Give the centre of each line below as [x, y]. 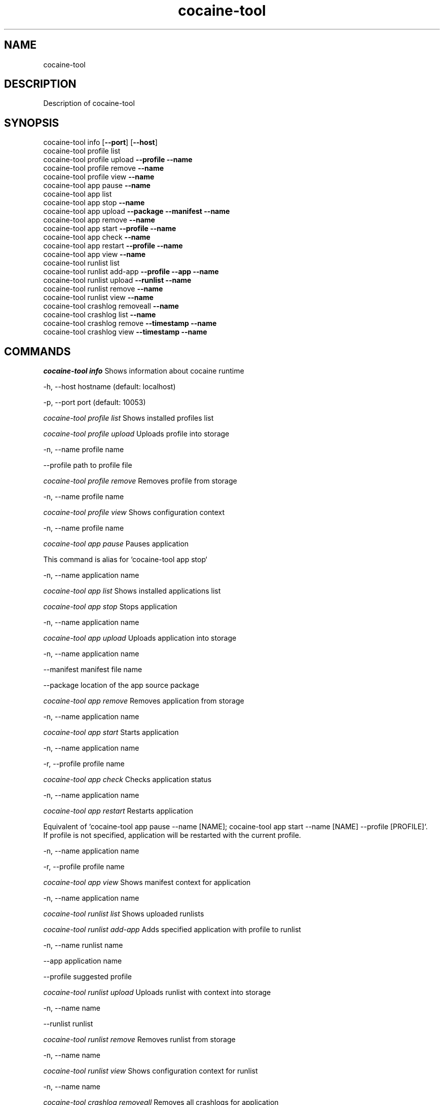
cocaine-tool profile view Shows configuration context [134, 512]
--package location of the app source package [121, 685]
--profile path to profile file [88, 465]
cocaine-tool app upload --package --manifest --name [137, 211]
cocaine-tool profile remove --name [104, 168]
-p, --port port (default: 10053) [95, 402]
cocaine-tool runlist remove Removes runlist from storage [139, 1040]
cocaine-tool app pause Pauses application [116, 544]
